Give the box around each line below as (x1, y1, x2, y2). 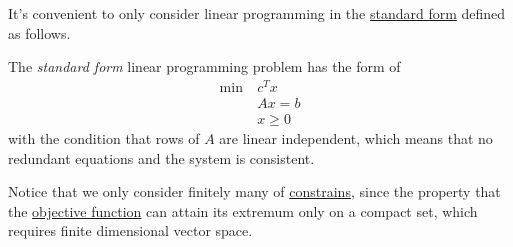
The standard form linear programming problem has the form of (8, 56, 401, 77)
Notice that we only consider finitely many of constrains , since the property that (8, 181, 501, 202)
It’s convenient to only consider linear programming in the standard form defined (8, 3, 506, 23)
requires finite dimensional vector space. (8, 220, 253, 241)
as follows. (8, 22, 71, 43)
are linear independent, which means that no (219, 127, 493, 148)
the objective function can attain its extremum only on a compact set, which (8, 200, 478, 221)
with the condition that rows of (8, 127, 200, 148)
